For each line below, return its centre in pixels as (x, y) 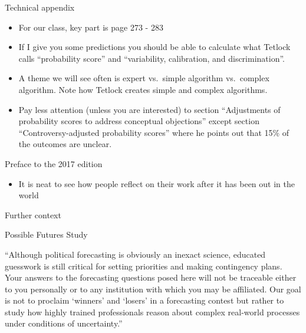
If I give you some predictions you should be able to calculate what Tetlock (154, 47)
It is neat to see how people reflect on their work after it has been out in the (157, 183)
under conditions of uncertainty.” (64, 323)
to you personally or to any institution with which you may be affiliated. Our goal (153, 289)
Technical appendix (40, 7)
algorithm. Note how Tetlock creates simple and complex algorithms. (143, 89)
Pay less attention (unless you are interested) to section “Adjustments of (149, 109)
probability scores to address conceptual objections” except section (139, 121)
